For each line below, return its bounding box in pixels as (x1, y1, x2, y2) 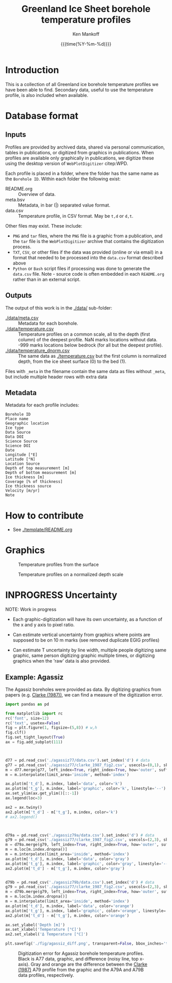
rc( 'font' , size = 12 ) (5, 715, 50, 721)
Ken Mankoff (72, 31, 100, 37)
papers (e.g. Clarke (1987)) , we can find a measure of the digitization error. (5, 691, 163, 698)
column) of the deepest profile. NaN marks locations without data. (18, 336, 158, 342)
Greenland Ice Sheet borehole (21, 3, 151, 15)
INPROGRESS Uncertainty (5, 589, 118, 601)
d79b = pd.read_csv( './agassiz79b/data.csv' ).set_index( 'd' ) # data (5, 879, 155, 885)
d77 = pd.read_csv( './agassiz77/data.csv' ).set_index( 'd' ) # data (5, 757, 150, 763)
